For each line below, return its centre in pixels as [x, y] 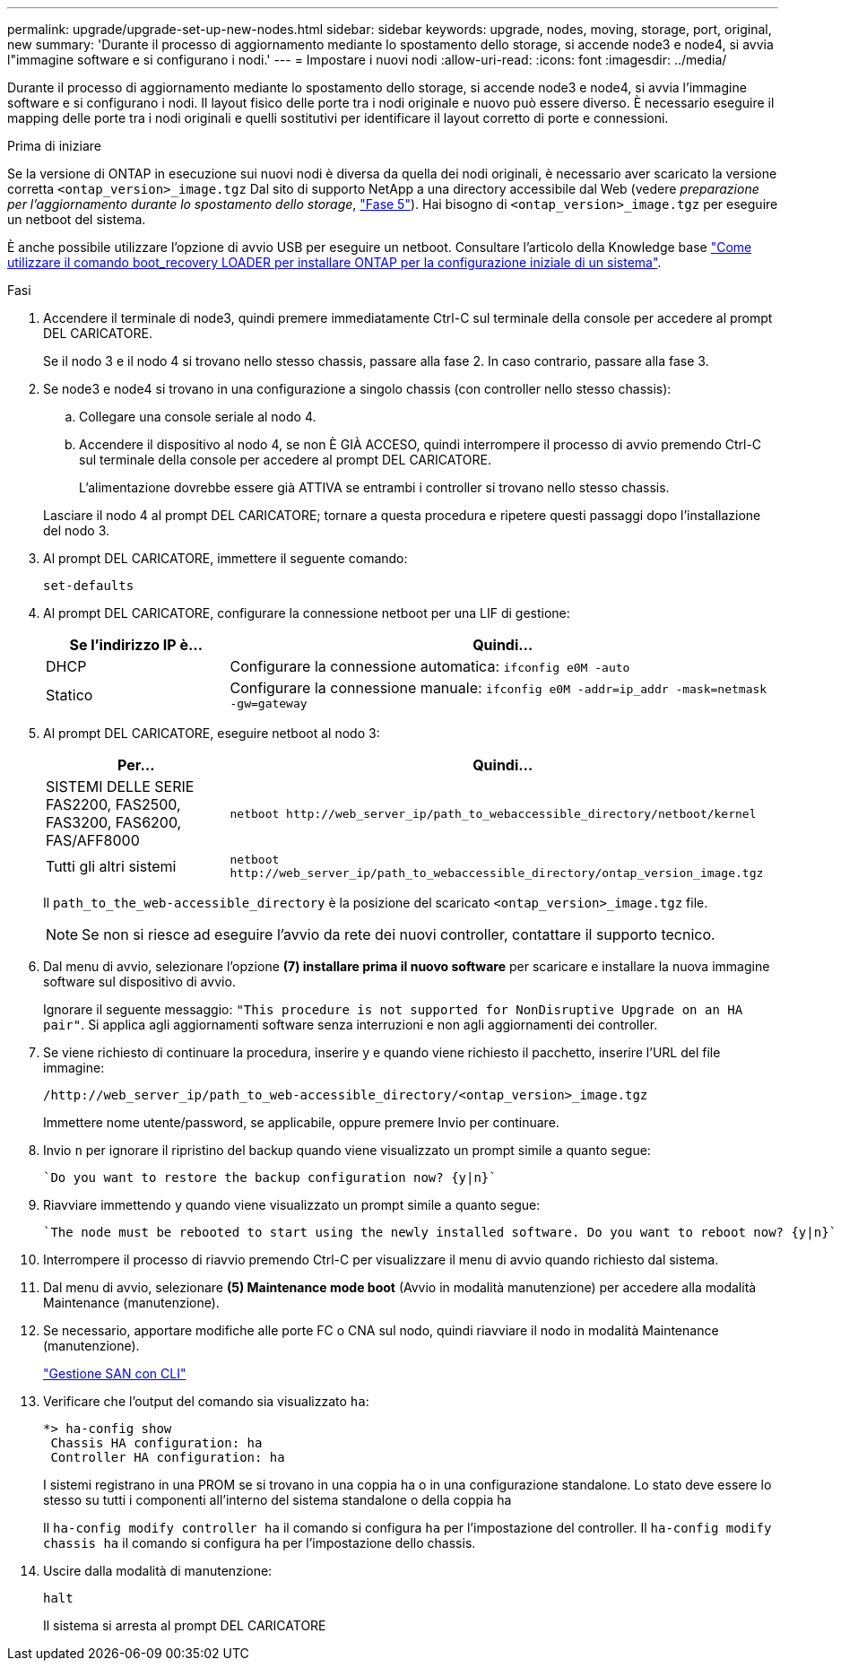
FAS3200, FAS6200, [114, 822]
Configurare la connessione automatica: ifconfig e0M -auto [430, 666]
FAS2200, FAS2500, [113, 804]
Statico [69, 695]
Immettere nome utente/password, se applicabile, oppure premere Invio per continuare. [301, 1122]
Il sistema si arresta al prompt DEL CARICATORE [185, 1625]
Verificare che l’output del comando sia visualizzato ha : [206, 1401]
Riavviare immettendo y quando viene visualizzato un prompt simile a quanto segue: [292, 1205]
